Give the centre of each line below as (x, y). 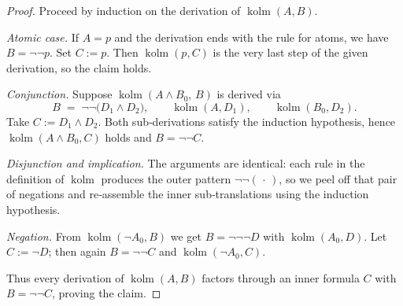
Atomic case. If (43, 37)
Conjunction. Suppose (59, 94)
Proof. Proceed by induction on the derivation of (124, 10)
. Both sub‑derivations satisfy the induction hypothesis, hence (247, 121)
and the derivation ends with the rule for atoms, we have (251, 37)
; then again (77, 251)
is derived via (249, 94)
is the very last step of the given (290, 52)
